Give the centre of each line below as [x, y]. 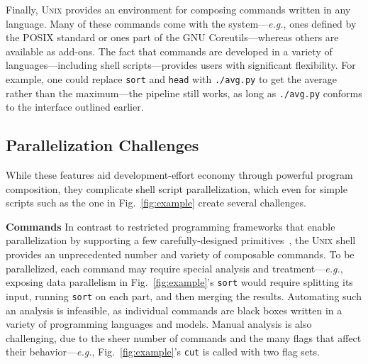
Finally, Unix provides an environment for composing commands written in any [178, 9]
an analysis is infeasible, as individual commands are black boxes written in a [174, 310]
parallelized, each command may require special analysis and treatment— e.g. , [174, 268]
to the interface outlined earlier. [75, 107]
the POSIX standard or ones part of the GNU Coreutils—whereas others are [172, 37]
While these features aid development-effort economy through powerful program [179, 175]
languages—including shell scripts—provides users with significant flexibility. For [181, 65]
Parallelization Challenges [102, 145]
